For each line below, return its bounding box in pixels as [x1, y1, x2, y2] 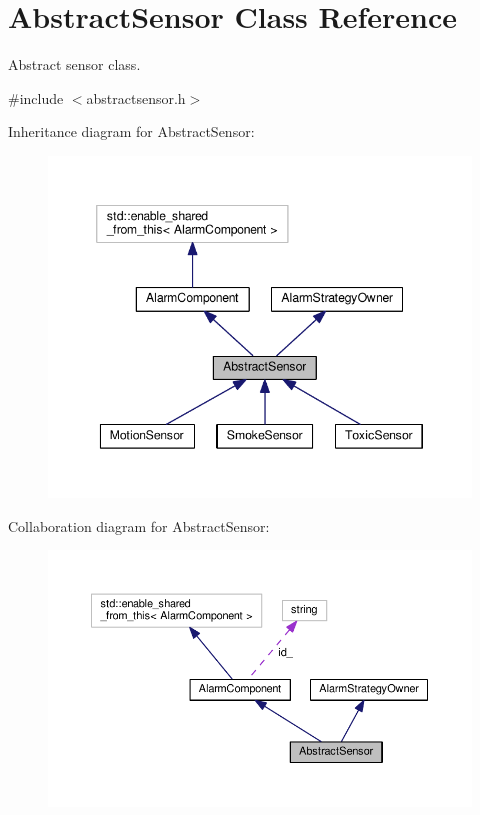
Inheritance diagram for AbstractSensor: [8, 121, 255, 142]
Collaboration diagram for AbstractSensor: [8, 515, 270, 536]
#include [8, 87, 64, 108]
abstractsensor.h [86, 87, 186, 108]
